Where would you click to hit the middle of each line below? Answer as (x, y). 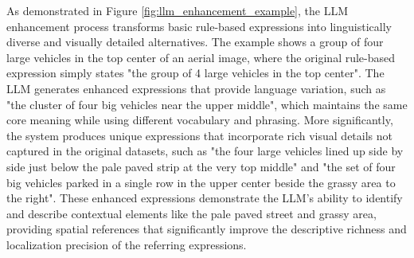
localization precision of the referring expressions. (127, 244)
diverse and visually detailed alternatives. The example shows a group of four (195, 42)
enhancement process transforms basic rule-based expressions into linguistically (199, 26)
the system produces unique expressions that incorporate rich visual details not (199, 135)
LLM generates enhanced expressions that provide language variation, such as (196, 88)
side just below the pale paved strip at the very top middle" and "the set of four (201, 166)
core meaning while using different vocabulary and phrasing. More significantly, (200, 120)
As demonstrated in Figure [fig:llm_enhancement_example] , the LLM (178, 10)
